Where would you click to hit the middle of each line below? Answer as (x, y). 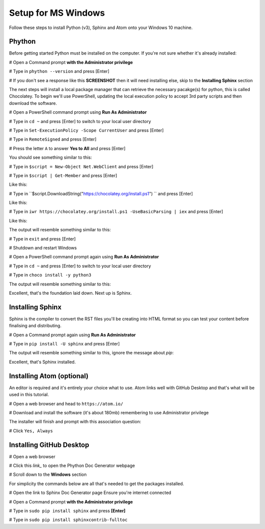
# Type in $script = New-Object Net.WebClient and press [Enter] (81, 166)
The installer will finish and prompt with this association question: (75, 422)
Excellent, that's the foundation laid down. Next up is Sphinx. (70, 293)
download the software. (33, 103)
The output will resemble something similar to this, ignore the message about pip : (91, 353)
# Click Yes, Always (31, 431)
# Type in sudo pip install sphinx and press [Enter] (67, 511)
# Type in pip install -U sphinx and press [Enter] (64, 344)
